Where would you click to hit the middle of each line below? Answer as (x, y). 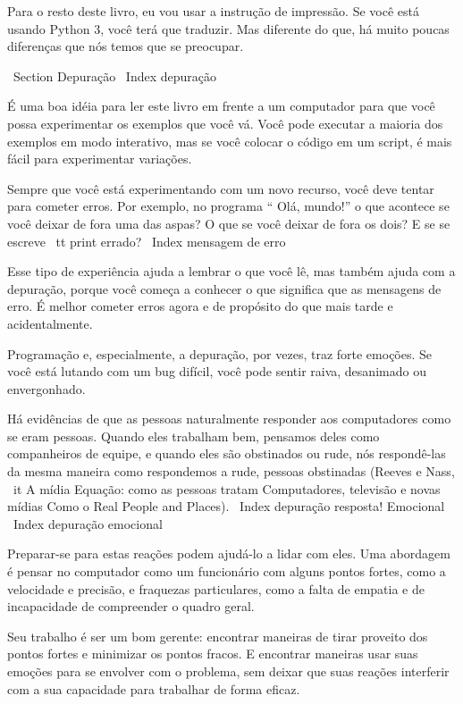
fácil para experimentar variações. (100, 159)
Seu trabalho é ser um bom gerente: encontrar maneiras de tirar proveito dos (218, 636)
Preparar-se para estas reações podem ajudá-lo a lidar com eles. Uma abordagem (229, 553)
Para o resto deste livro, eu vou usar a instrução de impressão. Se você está (213, 11)
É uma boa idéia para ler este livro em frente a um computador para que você (221, 106)
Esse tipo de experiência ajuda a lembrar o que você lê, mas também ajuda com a (231, 271)
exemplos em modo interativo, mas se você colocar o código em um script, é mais (230, 141)
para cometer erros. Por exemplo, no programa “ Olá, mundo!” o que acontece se (228, 206)
